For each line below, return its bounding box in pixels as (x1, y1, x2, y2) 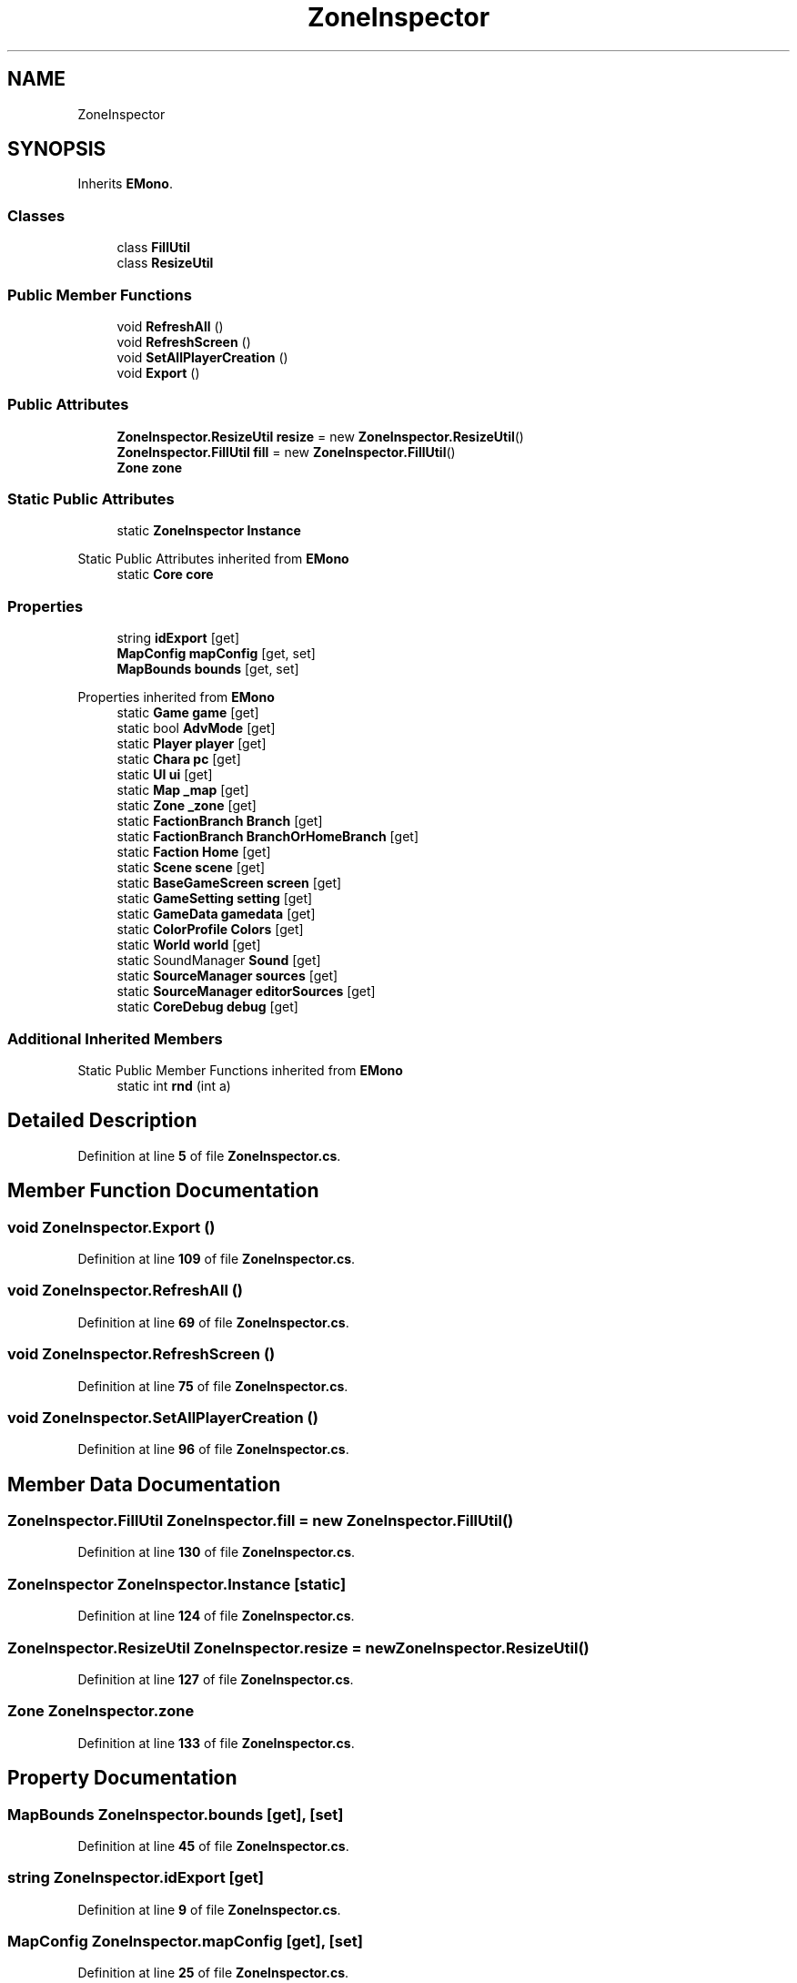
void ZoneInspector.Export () (7, 1217, 216, 1236)
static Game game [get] (116, 705, 259, 721)
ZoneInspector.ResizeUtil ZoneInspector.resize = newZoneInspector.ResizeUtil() (7, 1638, 590, 1657)
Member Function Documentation (7, 1179, 319, 1203)
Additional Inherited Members (7, 1029, 223, 1048)
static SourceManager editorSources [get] (116, 983, 376, 1000)
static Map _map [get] (116, 782, 249, 798)
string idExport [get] (116, 630, 240, 646)
